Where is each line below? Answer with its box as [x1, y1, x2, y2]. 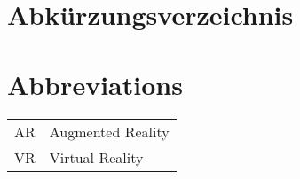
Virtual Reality [49, 146, 144, 167]
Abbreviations [7, 66, 183, 102]
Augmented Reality [49, 121, 170, 142]
